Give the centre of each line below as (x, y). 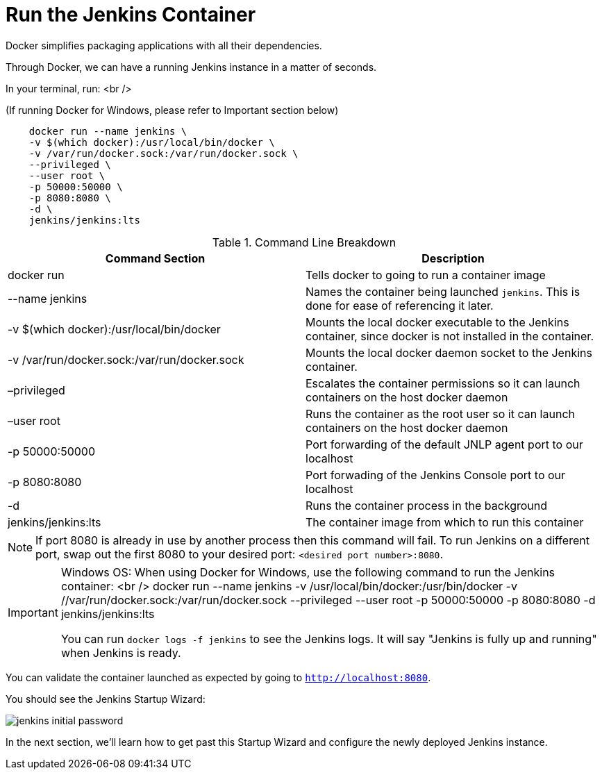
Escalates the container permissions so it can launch (443, 383)
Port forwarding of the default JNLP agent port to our (444, 444)
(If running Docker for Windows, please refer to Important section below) (172, 110)
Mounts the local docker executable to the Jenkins (437, 322)
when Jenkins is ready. (121, 652)
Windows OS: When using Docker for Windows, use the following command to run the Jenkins (308, 572)
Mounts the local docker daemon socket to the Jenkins (449, 352)
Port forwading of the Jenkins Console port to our (436, 475)
